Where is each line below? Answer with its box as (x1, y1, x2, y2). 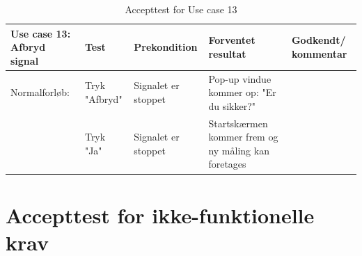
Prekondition (134, 40, 198, 54)
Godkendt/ (291, 33, 346, 47)
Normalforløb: (10, 85, 70, 99)
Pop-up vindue (208, 71, 271, 86)
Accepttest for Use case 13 (125, 2, 237, 16)
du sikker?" (208, 98, 255, 113)
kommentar (291, 46, 347, 61)
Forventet (208, 33, 255, 47)
